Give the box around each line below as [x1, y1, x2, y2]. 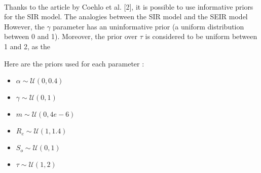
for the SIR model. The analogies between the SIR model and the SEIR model [4, 11, 248, 22]
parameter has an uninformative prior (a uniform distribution [53, 21, 244, 31]
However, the [4, 21, 45, 31]
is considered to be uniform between [145, 31, 257, 42]
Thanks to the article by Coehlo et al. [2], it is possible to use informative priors [4, 1, 253, 12]
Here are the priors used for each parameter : [4, 58, 144, 68]
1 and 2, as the [4, 41, 51, 51]
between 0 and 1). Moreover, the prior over [4, 31, 138, 42]
